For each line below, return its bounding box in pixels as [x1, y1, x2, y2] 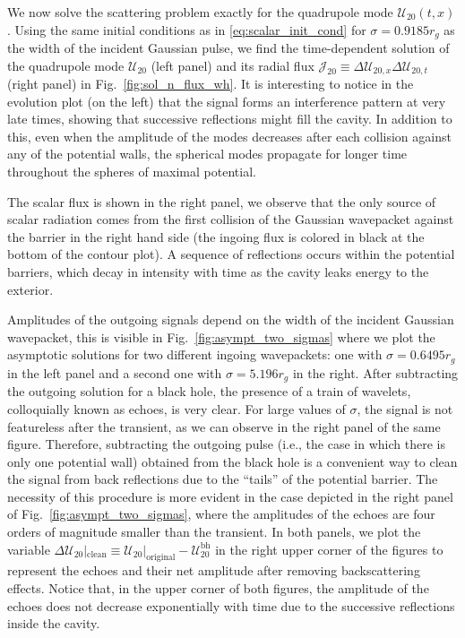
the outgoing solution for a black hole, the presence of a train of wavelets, [7, 382, 411, 401]
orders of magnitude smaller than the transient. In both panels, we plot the [7, 522, 421, 541]
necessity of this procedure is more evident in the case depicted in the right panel [7, 487, 453, 505]
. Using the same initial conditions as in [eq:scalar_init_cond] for [7, 20, 366, 39]
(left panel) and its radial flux [151, 56, 314, 74]
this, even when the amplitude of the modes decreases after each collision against [7, 126, 452, 145]
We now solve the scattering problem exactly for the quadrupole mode [7, 3, 393, 21]
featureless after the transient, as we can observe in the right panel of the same [7, 417, 441, 435]
